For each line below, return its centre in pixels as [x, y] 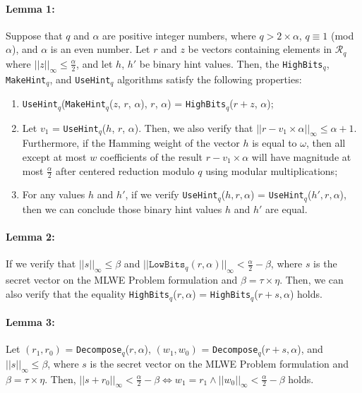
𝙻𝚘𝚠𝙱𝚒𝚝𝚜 [167, 265]
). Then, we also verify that [194, 127]
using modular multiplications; [272, 170]
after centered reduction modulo [125, 170]
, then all [326, 143]
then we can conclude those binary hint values [122, 208]
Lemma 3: [30, 322]
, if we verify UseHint [171, 194]
